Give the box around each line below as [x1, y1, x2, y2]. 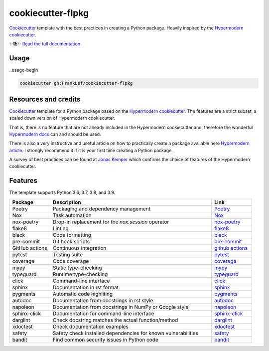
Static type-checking [52, 264, 102, 271]
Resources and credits [9, 95, 81, 103]
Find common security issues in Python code [52, 336, 159, 343]
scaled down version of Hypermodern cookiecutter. [9, 115, 116, 121]
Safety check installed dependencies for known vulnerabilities [52, 330, 199, 337]
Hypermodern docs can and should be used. [9, 131, 102, 137]
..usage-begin [9, 67, 38, 73]
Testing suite [52, 251, 83, 258]
